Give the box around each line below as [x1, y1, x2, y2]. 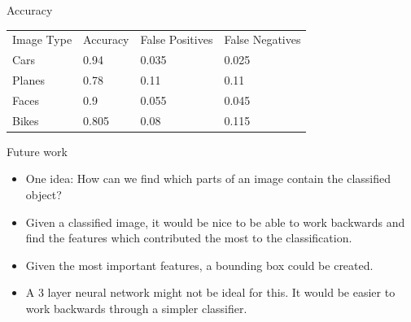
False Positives [140, 31, 213, 48]
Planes [12, 72, 45, 89]
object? [25, 186, 62, 202]
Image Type [12, 31, 72, 48]
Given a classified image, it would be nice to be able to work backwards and [25, 213, 405, 230]
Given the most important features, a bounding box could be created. [25, 256, 374, 273]
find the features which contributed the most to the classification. [25, 229, 352, 246]
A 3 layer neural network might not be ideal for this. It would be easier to [25, 284, 396, 301]
